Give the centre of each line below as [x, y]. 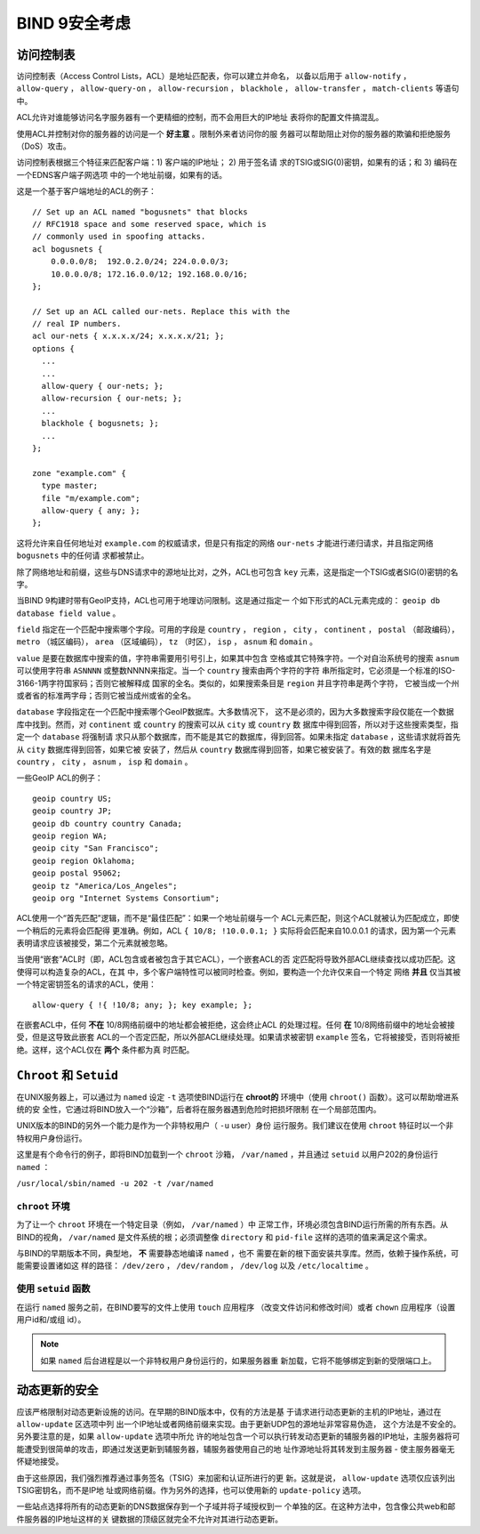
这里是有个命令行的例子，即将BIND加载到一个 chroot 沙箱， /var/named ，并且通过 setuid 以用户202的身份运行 [228, 1155]
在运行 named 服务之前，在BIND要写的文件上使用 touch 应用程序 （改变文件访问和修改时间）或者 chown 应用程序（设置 [236, 1307]
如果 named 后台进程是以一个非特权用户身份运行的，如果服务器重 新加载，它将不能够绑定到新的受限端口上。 [238, 1360]
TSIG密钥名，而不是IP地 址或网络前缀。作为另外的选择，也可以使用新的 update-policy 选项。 [191, 1490]
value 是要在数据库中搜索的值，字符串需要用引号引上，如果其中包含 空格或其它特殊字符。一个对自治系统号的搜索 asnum [238, 658]
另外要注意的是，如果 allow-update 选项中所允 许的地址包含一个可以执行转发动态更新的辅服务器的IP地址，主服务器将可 [238, 1436]
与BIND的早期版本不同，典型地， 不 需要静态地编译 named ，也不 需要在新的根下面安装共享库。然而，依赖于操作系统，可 [238, 1253]
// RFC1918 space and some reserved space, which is [149, 224]
